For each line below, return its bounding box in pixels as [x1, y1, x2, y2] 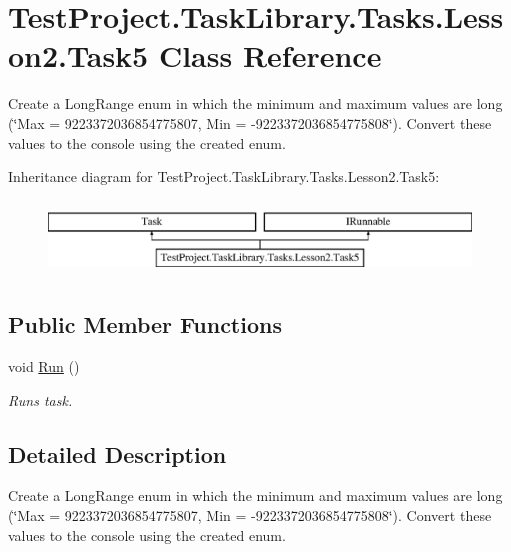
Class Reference [158, 35, 382, 76]
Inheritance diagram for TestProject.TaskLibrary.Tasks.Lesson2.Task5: [8, 166, 440, 187]
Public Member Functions [8, 309, 282, 340]
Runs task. [8, 389, 73, 410]
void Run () [8, 356, 80, 377]
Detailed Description [8, 438, 227, 469]
